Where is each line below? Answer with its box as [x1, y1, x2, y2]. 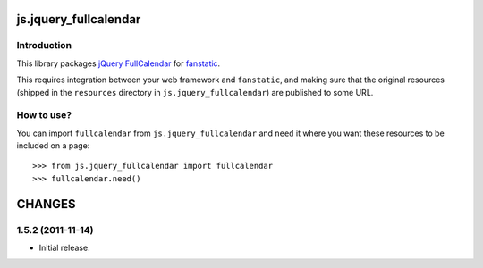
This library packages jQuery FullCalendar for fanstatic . [16, 58, 221, 69]
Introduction [16, 39, 72, 52]
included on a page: [16, 140, 90, 151]
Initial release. [38, 242, 90, 254]
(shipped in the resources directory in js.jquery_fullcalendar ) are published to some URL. [16, 87, 374, 97]
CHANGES [16, 197, 76, 212]
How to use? [16, 109, 72, 121]
